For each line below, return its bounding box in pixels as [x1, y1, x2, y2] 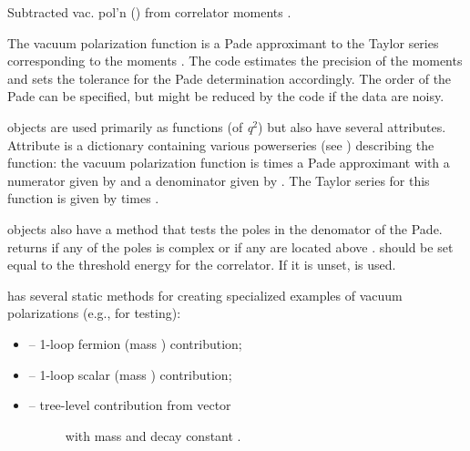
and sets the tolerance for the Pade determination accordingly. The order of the [7, 68, 452, 87]
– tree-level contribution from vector [28, 395, 231, 415]
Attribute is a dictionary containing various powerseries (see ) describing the [7, 135, 434, 154]
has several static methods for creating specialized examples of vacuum [7, 285, 403, 304]
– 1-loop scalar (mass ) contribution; [28, 364, 232, 384]
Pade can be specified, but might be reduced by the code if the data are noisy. [7, 87, 444, 106]
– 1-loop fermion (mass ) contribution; [28, 333, 242, 353]
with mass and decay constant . [65, 425, 241, 445]
